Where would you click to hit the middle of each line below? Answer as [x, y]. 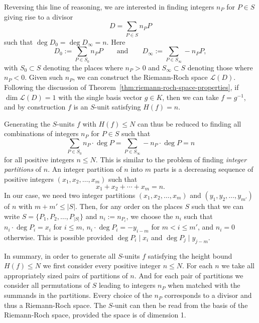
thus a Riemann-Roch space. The [55, 305]
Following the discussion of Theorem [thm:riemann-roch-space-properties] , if [121, 87]
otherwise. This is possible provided [59, 237]
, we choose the [150, 216]
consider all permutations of [47, 285]
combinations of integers [41, 133]
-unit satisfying [118, 107]
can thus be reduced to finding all [189, 123]
